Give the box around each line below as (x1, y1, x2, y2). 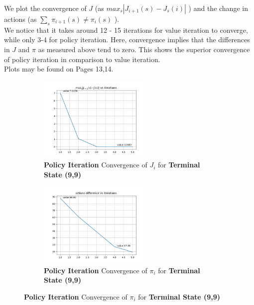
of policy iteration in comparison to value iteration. (4, 54, 160, 64)
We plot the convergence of (4, 3, 87, 13)
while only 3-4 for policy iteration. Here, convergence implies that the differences (4, 34, 250, 45)
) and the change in (188, 3, 248, 13)
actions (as (4, 14, 37, 24)
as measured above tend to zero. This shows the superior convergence (38, 44, 250, 54)
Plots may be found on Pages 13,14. (4, 64, 114, 74)
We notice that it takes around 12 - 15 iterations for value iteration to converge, (4, 24, 248, 35)
